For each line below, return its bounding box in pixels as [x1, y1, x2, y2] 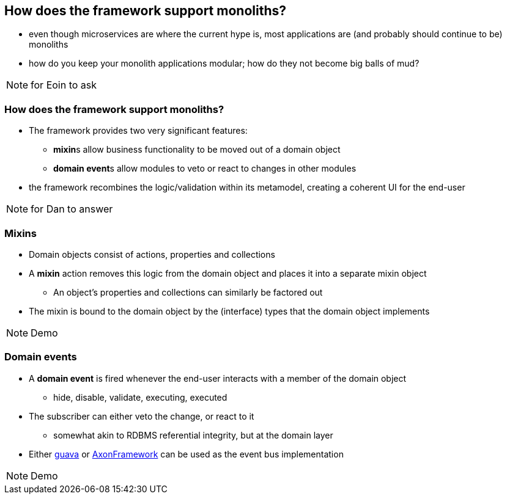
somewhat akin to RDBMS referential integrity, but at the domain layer [53, 429, 333, 440]
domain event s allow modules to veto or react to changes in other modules [53, 163, 357, 174]
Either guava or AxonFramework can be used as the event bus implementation [29, 448, 344, 459]
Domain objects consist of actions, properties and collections [29, 249, 275, 260]
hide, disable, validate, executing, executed [53, 392, 228, 402]
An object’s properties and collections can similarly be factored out [53, 286, 323, 297]
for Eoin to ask [31, 79, 97, 92]
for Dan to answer [31, 203, 113, 216]
